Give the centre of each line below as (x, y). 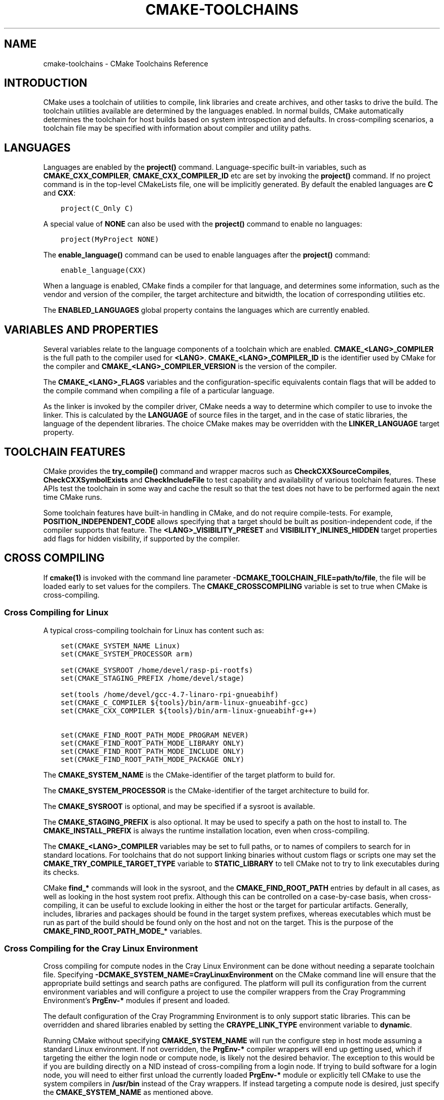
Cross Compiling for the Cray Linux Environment (101, 948)
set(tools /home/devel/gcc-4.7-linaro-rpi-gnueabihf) (170, 694)
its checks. (61, 872)
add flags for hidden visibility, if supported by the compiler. (142, 538)
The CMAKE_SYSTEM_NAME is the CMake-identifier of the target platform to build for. (189, 775)
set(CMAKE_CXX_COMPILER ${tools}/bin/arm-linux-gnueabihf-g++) (189, 710)
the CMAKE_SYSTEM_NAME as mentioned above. (128, 1092)
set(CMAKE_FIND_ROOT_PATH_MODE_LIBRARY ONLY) (153, 743)
